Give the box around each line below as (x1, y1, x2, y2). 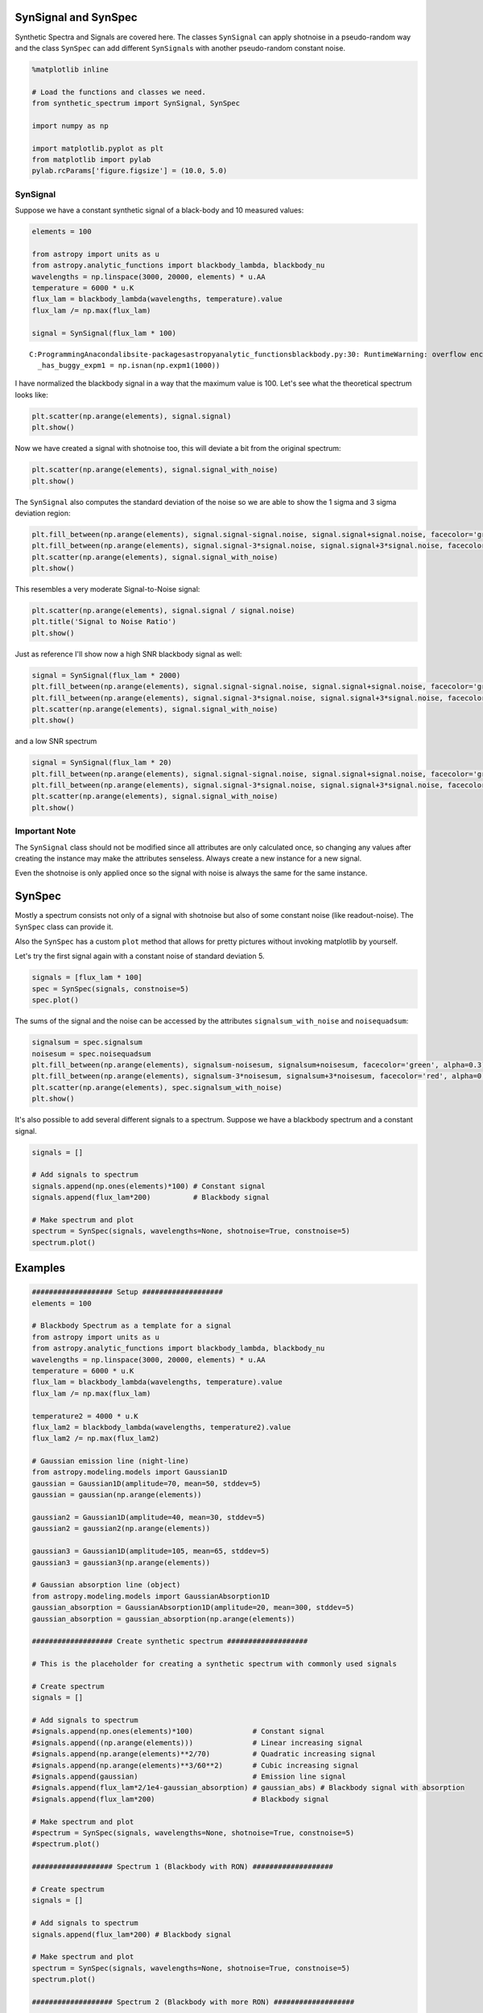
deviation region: (14, 508, 72, 518)
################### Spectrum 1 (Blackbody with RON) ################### (31, 1862, 334, 1871)
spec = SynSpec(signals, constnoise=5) (31, 984, 189, 994)
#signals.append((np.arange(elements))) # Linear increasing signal (31, 1738, 364, 1747)
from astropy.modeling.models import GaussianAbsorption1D (31, 1591, 270, 1601)
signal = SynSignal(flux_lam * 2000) (31, 671, 181, 680)
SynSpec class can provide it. (14, 922, 114, 932)
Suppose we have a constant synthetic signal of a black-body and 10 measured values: (14, 205, 304, 215)
